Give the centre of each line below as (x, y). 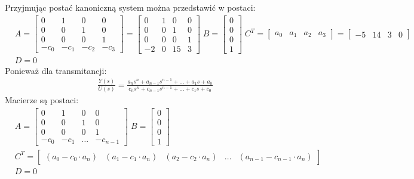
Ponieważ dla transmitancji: (56, 70)
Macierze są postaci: (42, 100)
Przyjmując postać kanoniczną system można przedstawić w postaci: (130, 7)
